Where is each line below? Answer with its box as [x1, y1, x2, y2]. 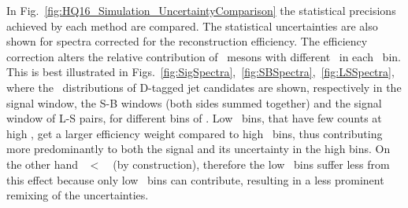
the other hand [6, 155, 79, 172]
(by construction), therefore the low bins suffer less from [113, 155, 390, 172]
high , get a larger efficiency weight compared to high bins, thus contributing [6, 125, 383, 141]
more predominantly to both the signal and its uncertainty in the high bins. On [6, 140, 391, 157]
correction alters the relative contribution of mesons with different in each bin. [6, 48, 401, 64]
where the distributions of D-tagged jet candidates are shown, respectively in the [6, 78, 402, 95]
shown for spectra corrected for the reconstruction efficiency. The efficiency [6, 33, 368, 49]
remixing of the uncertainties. [6, 187, 149, 203]
